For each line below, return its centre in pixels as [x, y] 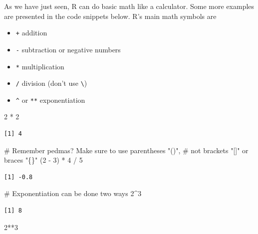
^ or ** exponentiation [50, 100]
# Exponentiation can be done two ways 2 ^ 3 [73, 193]
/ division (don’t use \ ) [51, 83]
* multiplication [40, 66]
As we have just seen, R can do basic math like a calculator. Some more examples [129, 6]
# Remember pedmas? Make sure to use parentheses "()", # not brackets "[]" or [126, 150]
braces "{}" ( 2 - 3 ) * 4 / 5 [43, 160]
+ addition [31, 33]
